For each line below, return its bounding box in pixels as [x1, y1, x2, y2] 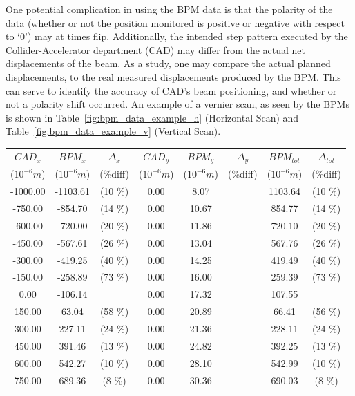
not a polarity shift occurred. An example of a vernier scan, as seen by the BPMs [6, 97, 349, 111]
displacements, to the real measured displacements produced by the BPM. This [6, 69, 341, 84]
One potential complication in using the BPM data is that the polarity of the [6, 2, 333, 16]
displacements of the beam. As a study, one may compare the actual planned [6, 56, 331, 70]
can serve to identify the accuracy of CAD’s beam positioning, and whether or [6, 83, 337, 97]
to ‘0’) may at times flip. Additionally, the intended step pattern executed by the [6, 29, 348, 44]
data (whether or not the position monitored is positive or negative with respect [6, 15, 345, 30]
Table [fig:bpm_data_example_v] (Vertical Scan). [6, 124, 221, 138]
